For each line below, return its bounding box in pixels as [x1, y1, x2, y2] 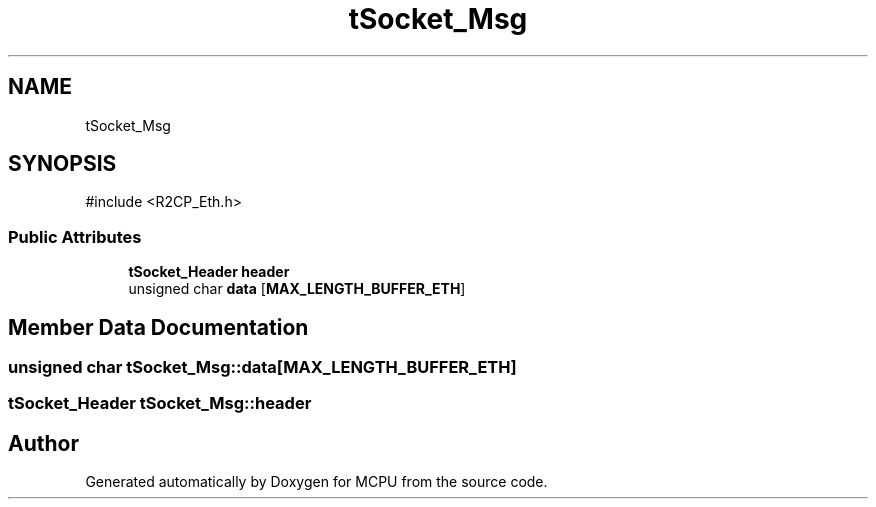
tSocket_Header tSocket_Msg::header [8, 393, 312, 414]
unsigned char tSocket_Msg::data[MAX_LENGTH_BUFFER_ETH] [8, 357, 517, 378]
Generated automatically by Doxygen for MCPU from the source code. [85, 473, 548, 491]
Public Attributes [8, 226, 142, 247]
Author [8, 430, 79, 456]
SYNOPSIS [8, 151, 117, 177]
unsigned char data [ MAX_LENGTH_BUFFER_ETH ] [128, 280, 466, 298]
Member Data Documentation [8, 314, 309, 340]
